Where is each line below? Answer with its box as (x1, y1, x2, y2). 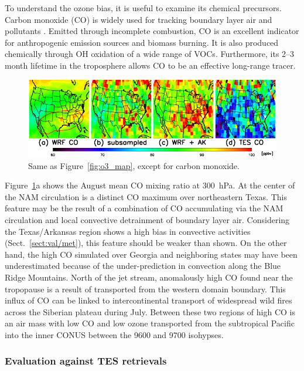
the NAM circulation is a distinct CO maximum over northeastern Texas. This (5, 190, 287, 203)
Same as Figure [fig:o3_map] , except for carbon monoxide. (28, 159, 240, 171)
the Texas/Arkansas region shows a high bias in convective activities (5, 225, 251, 237)
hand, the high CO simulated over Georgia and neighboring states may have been (5, 248, 298, 260)
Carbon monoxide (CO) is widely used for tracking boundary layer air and (5, 13, 272, 25)
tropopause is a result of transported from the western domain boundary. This (5, 282, 286, 295)
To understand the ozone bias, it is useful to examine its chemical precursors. (5, 2, 282, 14)
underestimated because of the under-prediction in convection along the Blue (5, 259, 281, 272)
